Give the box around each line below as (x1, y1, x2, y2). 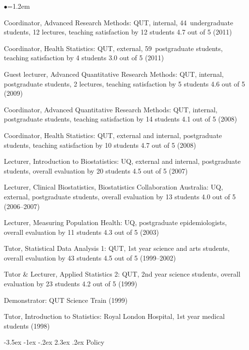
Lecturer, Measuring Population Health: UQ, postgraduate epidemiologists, (4, 217, 227, 227)
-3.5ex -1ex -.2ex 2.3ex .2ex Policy (4, 337, 105, 347)
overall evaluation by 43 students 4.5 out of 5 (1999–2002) (4, 252, 176, 262)
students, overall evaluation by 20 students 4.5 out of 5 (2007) (4, 165, 188, 175)
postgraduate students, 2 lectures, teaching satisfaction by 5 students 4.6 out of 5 (4, 78, 245, 88)
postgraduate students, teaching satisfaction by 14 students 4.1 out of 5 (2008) (4, 114, 237, 124)
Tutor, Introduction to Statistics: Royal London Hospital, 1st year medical (4, 311, 225, 321)
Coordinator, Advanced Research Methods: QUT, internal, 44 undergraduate (4, 17, 233, 27)
